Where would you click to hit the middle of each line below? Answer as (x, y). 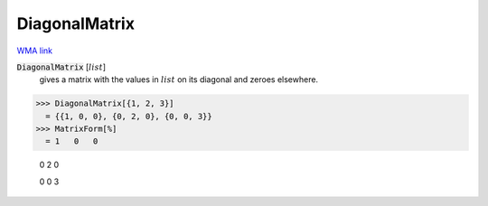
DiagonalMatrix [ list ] (61, 67)
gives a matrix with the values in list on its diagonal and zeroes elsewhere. (179, 80)
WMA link (35, 51)
